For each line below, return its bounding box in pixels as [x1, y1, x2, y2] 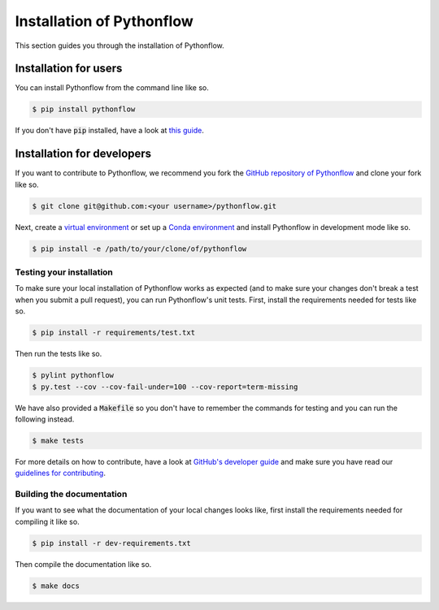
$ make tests [32, 435, 85, 445]
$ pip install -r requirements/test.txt [32, 328, 195, 337]
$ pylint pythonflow [32, 370, 114, 380]
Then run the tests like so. [15, 349, 102, 359]
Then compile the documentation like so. [15, 559, 152, 569]
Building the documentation [15, 488, 128, 500]
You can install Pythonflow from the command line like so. [15, 83, 209, 93]
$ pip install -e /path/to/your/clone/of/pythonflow [32, 244, 247, 253]
